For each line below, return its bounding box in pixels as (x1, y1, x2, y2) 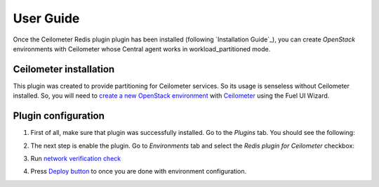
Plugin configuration (13, 110, 105, 122)
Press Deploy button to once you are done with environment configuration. (30, 167, 247, 176)
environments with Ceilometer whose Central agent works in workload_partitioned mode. (13, 44, 271, 53)
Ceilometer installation (13, 63, 115, 75)
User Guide (13, 11, 80, 26)
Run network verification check (30, 154, 121, 162)
